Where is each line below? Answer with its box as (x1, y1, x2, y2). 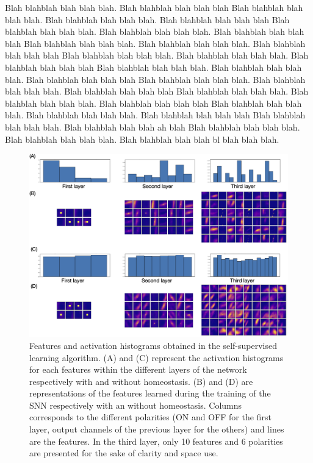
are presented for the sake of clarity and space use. (29, 447, 218, 459)
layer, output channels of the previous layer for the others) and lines (29, 423, 284, 436)
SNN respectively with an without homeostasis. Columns (29, 398, 242, 411)
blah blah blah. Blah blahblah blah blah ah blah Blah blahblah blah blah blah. (5, 120, 300, 133)
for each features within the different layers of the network (29, 363, 247, 376)
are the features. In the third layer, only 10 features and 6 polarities (29, 434, 283, 447)
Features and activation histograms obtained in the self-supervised (29, 339, 278, 351)
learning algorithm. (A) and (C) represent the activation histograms (29, 351, 284, 364)
